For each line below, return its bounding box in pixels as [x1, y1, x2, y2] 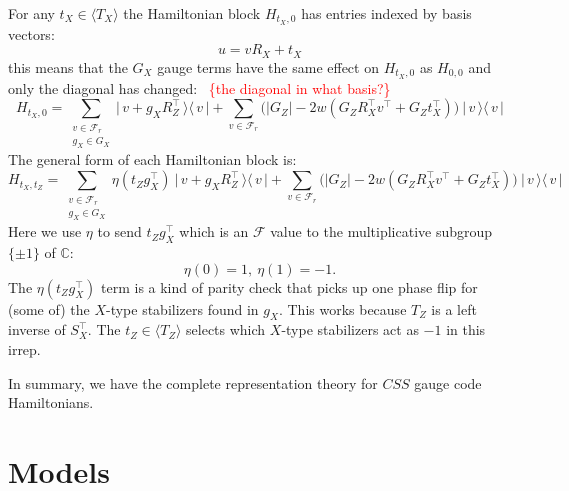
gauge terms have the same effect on [157, 56, 379, 77]
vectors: [8, 23, 55, 44]
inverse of [8, 319, 66, 340]
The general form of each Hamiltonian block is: [8, 149, 297, 170]
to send [97, 221, 142, 242]
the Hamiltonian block [123, 3, 261, 23]
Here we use [8, 221, 82, 242]
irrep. [8, 338, 41, 359]
